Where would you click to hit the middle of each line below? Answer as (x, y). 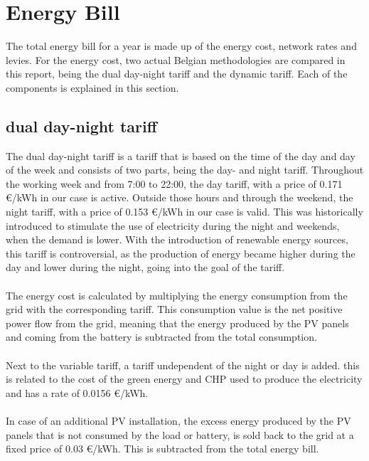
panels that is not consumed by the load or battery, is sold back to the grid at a (180, 434)
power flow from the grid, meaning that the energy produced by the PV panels (177, 323)
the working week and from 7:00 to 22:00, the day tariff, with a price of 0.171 (174, 183)
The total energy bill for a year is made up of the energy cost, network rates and (181, 46)
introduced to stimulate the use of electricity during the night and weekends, (173, 225)
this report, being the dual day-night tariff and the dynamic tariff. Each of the (177, 74)
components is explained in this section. (92, 87)
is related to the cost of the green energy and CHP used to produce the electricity (184, 379)
